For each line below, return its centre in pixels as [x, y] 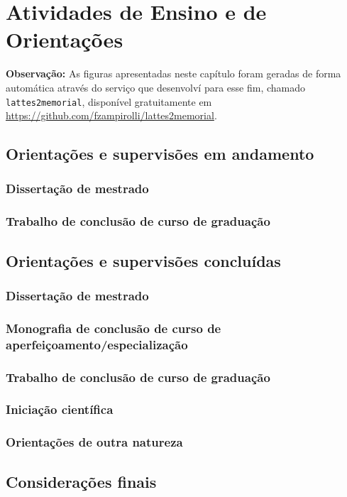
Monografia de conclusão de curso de [114, 328]
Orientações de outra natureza [94, 442]
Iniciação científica [60, 409]
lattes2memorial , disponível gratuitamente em [109, 101]
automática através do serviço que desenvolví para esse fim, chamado [156, 87]
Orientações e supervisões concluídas [143, 260]
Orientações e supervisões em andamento [160, 154]
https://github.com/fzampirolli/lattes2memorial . [111, 115]
